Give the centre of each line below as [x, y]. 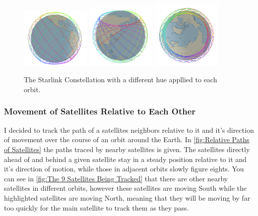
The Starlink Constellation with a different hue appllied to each [121, 80]
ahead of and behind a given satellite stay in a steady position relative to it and [125, 159]
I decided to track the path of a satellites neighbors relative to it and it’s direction [129, 130]
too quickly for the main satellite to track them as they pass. [97, 207]
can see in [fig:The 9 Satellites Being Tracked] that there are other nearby [116, 178]
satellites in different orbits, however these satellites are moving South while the [126, 188]
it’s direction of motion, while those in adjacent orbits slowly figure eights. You [124, 169]
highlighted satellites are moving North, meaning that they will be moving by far [127, 197]
